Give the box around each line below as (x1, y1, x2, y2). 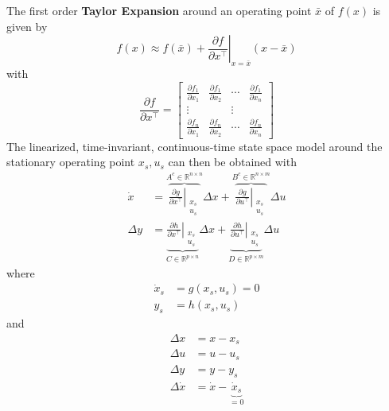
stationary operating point (6, 153, 135, 170)
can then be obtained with (168, 153, 297, 170)
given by (6, 17, 48, 34)
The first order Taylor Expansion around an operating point (6, 2, 312, 18)
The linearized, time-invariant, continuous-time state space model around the (6, 138, 383, 154)
